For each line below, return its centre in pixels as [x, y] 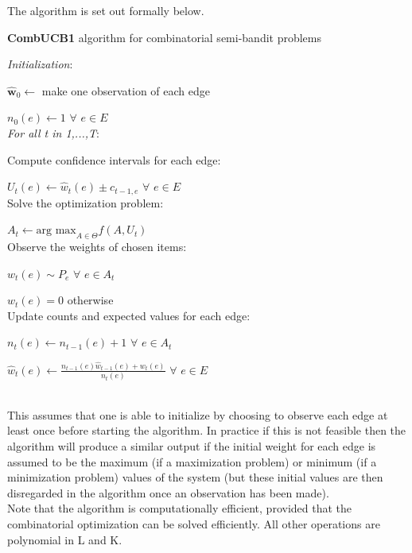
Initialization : [40, 64]
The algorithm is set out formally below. [106, 10]
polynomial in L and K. [65, 539]
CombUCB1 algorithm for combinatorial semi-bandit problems [165, 37]
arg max [56, 231]
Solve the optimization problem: [86, 202]
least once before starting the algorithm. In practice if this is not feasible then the [207, 430]
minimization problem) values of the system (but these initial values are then [195, 477]
